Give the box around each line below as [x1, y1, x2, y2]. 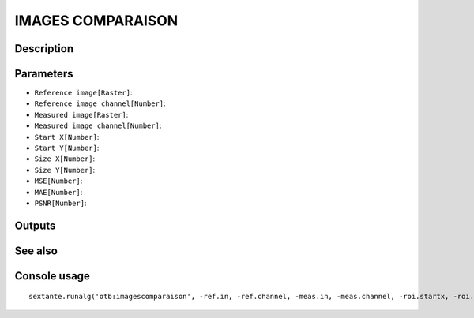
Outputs [14, 219, 56, 232]
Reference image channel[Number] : [34, 99, 166, 108]
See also [14, 244, 58, 257]
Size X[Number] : [34, 154, 96, 163]
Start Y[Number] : [34, 143, 100, 153]
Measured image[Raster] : [34, 110, 129, 119]
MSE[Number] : [34, 176, 83, 185]
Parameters [14, 67, 73, 80]
